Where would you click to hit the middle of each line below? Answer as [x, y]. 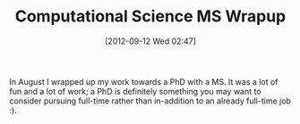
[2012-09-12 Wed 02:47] [150, 41]
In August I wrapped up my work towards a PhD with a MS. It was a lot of [144, 81]
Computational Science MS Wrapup [150, 17]
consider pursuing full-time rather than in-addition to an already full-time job [150, 101]
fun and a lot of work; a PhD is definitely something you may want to [135, 91]
